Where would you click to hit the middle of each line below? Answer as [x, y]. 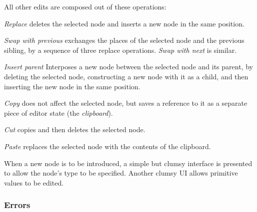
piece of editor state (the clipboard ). [58, 112]
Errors [17, 205]
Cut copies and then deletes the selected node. [75, 129]
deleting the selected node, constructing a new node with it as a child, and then [126, 76]
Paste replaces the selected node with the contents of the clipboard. [107, 146]
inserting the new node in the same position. [72, 86]
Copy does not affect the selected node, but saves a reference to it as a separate [126, 103]
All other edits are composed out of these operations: [85, 6]
